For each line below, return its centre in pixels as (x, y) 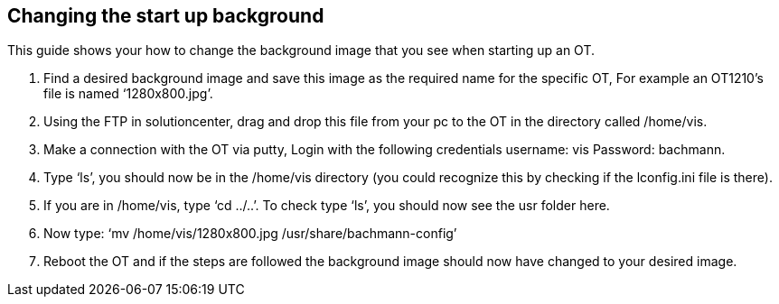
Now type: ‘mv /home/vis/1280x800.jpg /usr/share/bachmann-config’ (250, 234)
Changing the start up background (166, 16)
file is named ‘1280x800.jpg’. (128, 94)
